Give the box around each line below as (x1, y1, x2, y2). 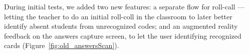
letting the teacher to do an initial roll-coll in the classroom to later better (4, 11, 232, 21)
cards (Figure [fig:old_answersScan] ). (4, 40, 119, 51)
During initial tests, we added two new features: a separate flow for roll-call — (4, 1, 245, 11)
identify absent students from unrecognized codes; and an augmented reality (4, 21, 238, 31)
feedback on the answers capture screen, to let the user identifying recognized (4, 30, 241, 41)
